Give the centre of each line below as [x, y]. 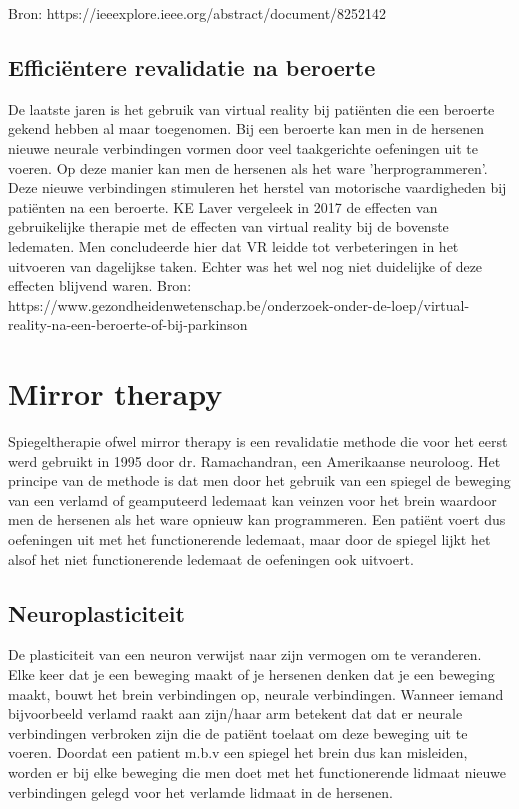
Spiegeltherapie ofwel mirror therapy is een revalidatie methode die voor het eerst [258, 441]
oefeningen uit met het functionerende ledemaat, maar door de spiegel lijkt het [249, 539]
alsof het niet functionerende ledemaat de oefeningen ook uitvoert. [211, 558]
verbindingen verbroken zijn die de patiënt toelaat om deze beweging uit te [238, 732]
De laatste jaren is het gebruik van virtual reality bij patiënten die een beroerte [251, 108]
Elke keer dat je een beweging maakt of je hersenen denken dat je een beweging [251, 674]
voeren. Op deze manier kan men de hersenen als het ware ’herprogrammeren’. [248, 167]
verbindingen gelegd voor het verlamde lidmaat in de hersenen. [200, 791]
